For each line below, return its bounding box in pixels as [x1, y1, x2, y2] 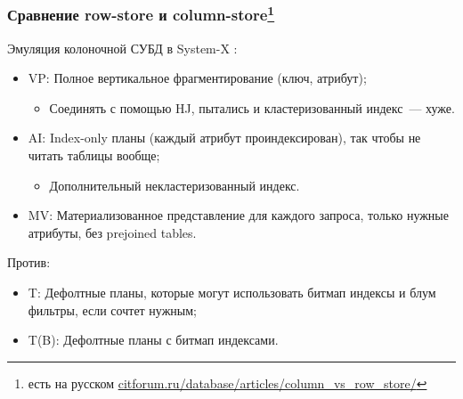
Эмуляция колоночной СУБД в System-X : [7, 38, 238, 57]
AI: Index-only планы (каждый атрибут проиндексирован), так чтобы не [28, 128, 421, 147]
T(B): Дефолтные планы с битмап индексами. [28, 330, 279, 349]
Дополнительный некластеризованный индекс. [49, 175, 300, 194]
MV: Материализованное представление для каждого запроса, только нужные [28, 206, 449, 224]
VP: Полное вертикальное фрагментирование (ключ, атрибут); [28, 69, 367, 87]
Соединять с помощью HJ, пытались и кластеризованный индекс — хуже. [49, 98, 455, 117]
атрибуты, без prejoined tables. [28, 223, 197, 241]
